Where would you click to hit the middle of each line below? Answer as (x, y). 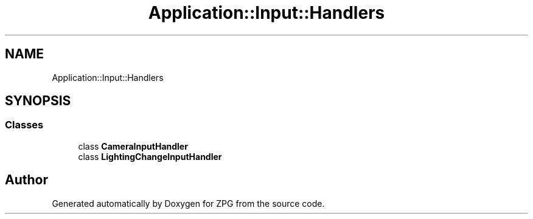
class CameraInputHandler (133, 146)
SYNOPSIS (38, 101)
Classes (24, 125)
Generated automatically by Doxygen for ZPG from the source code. (188, 203)
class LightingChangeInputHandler (150, 156)
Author (26, 180)
